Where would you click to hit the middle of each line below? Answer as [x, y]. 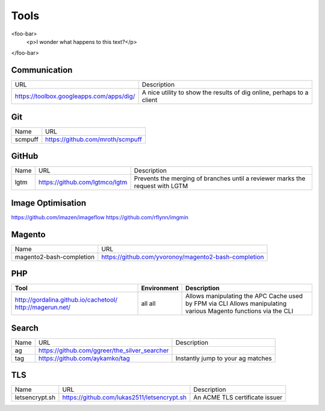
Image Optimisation [49, 203]
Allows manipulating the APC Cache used [244, 296]
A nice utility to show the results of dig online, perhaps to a [225, 93]
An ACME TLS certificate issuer [238, 398]
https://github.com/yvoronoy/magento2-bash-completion [183, 257]
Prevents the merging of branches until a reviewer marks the [220, 178]
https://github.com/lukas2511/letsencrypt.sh [124, 398]
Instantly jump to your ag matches [224, 358]
